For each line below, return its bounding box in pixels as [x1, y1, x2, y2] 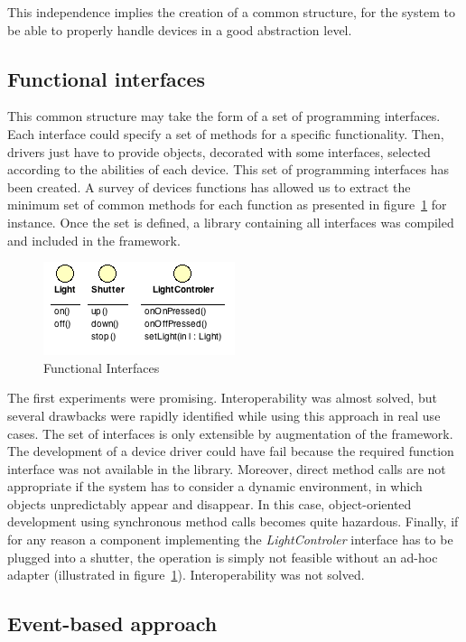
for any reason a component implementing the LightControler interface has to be [7, 530, 453, 549]
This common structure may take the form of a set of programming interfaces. [7, 107, 441, 126]
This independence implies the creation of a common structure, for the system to [7, 3, 455, 21]
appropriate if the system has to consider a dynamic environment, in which [7, 477, 423, 496]
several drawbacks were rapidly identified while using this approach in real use [7, 405, 441, 424]
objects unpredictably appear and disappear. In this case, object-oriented [7, 494, 412, 513]
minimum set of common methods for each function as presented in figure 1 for [7, 195, 447, 214]
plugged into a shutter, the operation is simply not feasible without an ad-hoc [7, 547, 438, 566]
